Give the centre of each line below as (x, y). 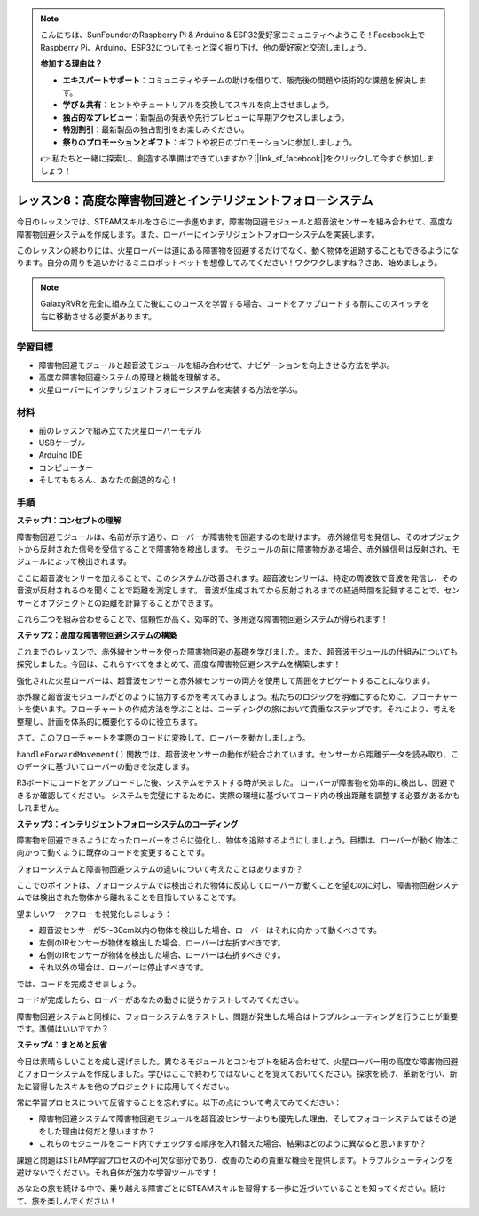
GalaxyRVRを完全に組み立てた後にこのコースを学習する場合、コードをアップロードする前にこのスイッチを (235, 304)
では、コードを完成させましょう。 (79, 984)
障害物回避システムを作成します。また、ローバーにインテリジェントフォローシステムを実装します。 (198, 234)
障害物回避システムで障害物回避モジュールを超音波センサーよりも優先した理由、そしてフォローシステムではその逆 (247, 1118)
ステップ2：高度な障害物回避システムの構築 (97, 635)
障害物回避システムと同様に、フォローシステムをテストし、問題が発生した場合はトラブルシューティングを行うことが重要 (237, 1016)
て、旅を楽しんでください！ (67, 1201)
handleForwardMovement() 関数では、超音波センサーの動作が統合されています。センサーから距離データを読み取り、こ (238, 754)
